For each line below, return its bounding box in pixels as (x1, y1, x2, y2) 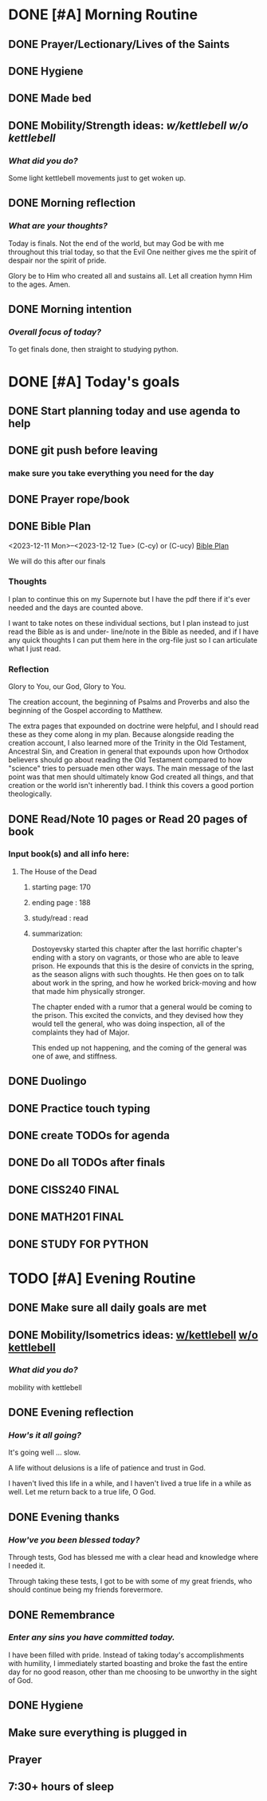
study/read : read (31, 912, 89, 923)
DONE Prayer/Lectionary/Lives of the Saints (8, 38, 230, 51)
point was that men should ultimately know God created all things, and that (8, 772, 253, 782)
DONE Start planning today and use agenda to (8, 405, 241, 418)
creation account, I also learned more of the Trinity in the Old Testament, (8, 738, 247, 748)
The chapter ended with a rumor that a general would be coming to (31, 1002, 253, 1011)
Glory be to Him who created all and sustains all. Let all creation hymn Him (8, 271, 253, 280)
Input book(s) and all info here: (8, 849, 130, 860)
